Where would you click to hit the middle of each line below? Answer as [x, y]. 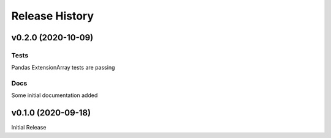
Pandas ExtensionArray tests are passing [63, 68]
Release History [53, 16]
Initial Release [29, 128]
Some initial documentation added [55, 95]
